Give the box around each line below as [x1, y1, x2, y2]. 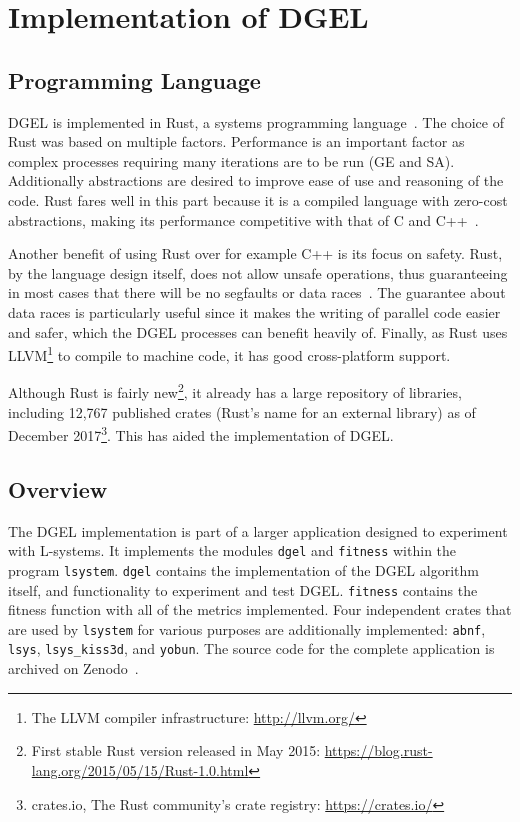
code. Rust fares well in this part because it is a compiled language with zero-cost [8, 189, 508, 210]
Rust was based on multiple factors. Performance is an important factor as [8, 131, 465, 152]
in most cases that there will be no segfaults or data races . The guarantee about [8, 282, 506, 303]
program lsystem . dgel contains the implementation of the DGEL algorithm [8, 559, 479, 580]
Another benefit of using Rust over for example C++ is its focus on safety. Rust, [8, 243, 503, 264]
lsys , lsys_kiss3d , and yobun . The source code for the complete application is [8, 638, 495, 659]
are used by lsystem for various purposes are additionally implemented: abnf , [8, 618, 486, 639]
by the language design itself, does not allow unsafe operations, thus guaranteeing [8, 262, 508, 283]
